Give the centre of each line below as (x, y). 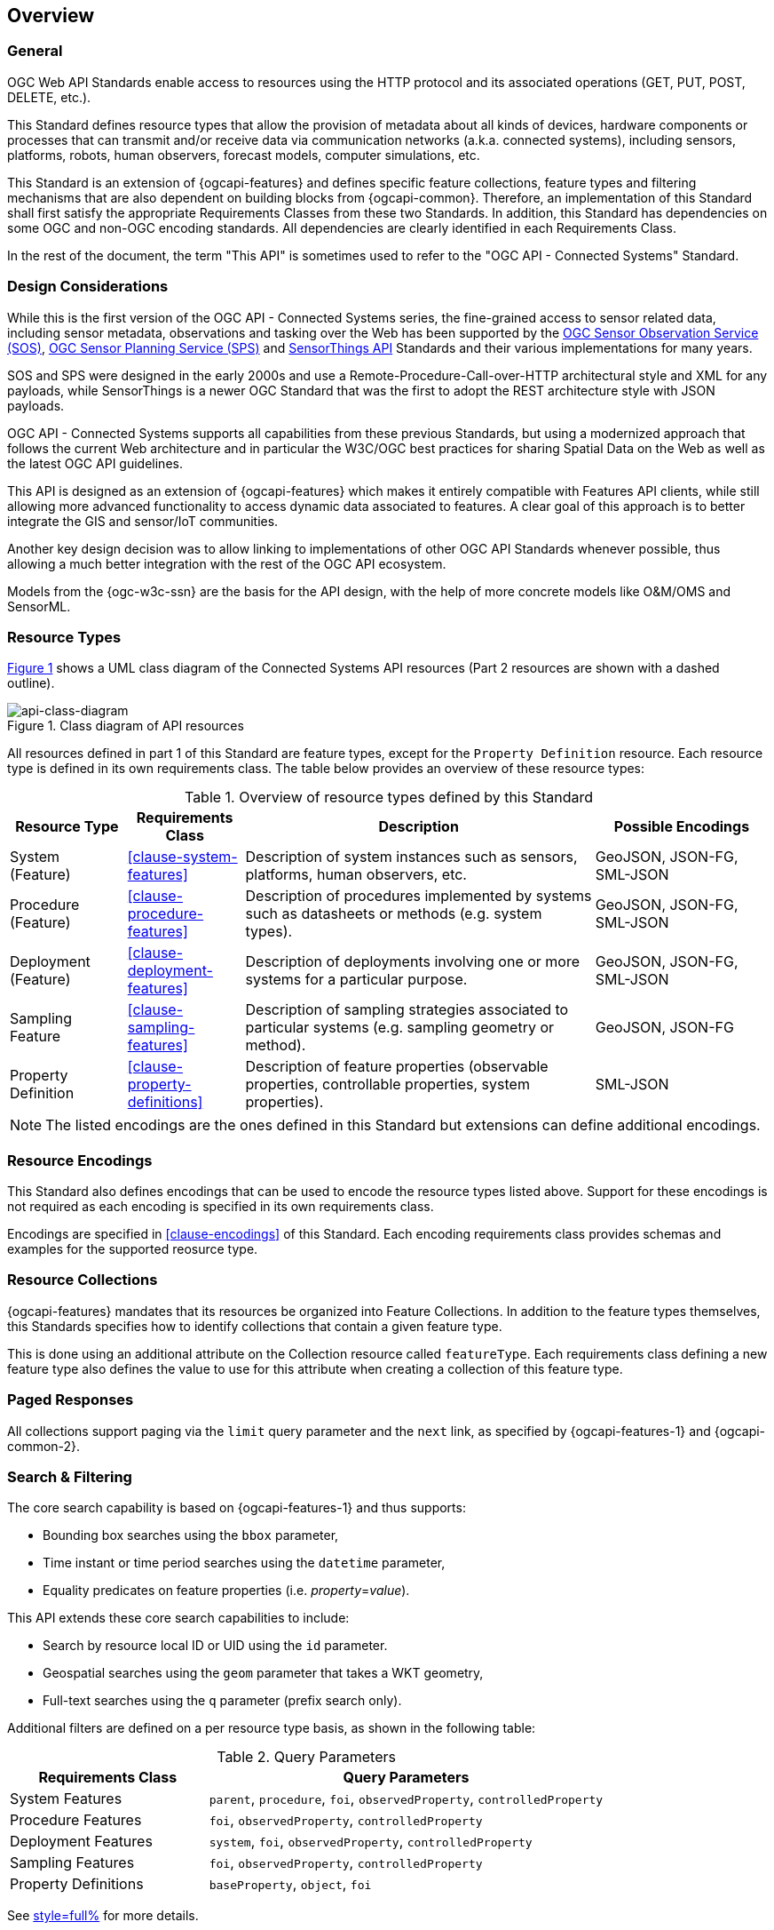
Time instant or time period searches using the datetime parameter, (244, 1563)
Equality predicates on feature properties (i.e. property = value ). (226, 1591)
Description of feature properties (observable (397, 1067)
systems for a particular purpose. (356, 980)
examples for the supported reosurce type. (133, 1249)
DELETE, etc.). (49, 97)
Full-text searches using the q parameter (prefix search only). (222, 1701)
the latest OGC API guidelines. (95, 463)
